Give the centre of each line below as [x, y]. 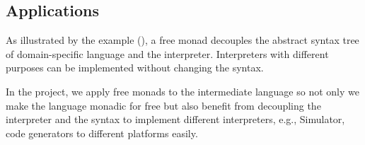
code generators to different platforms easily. [102, 133]
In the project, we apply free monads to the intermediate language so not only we [182, 91]
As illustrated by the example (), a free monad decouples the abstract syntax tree [182, 40]
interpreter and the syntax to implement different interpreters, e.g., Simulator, [175, 119]
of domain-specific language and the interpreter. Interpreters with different [167, 53]
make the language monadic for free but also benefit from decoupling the [163, 105]
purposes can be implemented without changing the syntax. [135, 68]
